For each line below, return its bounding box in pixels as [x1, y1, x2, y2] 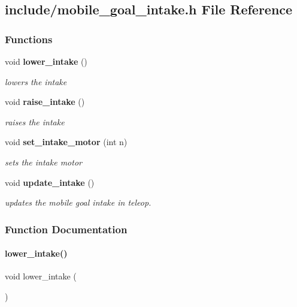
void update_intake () [5, 176, 95, 188]
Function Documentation [5, 221, 128, 236]
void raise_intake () [5, 95, 85, 108]
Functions [5, 31, 53, 46]
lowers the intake [5, 75, 67, 88]
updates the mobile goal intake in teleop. [5, 196, 151, 209]
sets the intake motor [5, 155, 82, 168]
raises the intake [5, 115, 65, 128]
